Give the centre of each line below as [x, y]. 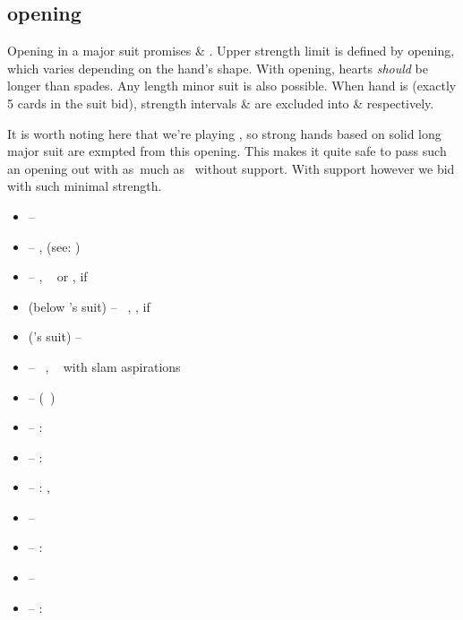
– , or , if [58, 276]
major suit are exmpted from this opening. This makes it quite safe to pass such [227, 151]
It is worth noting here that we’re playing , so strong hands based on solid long [224, 133]
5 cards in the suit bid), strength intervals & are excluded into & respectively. [221, 103]
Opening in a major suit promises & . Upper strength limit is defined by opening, [231, 51]
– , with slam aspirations [104, 366]
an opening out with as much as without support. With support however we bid [231, 168]
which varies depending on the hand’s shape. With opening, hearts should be [218, 68]
